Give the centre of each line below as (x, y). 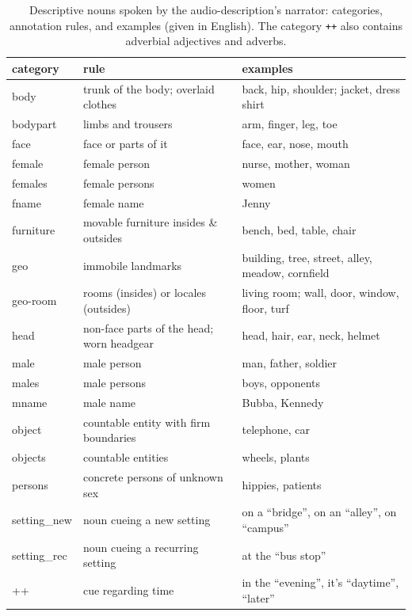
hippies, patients (282, 484)
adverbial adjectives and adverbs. (206, 41)
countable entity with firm (147, 422)
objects (29, 457)
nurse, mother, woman (296, 163)
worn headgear (118, 343)
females (30, 183)
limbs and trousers (128, 124)
